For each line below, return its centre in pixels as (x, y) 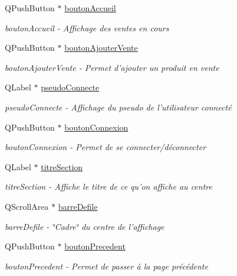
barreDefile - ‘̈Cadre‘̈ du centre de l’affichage (85, 226)
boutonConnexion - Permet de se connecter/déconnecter (106, 147)
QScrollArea (27, 206)
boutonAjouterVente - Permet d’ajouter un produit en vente (112, 67)
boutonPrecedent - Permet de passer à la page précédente (106, 266)
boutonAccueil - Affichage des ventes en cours (87, 27)
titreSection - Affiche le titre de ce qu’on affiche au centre (108, 186)
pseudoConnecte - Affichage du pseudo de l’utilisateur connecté (118, 107)
